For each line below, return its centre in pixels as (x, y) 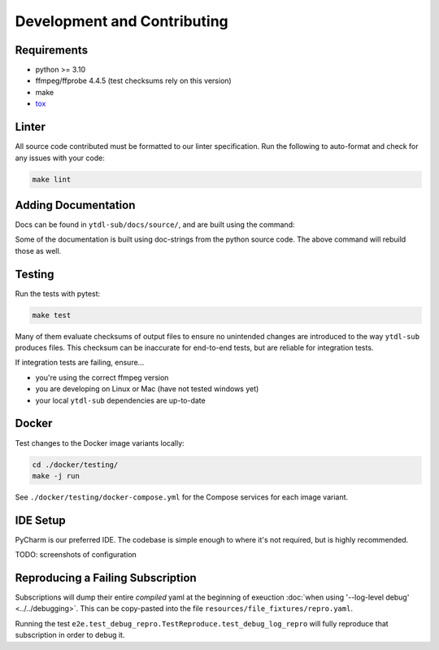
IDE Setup (41, 520)
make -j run (56, 476)
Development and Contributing (122, 21)
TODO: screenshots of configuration (76, 555)
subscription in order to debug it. (70, 635)
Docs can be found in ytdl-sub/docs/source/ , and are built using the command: (155, 225)
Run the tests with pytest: (58, 294)
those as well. (38, 251)
